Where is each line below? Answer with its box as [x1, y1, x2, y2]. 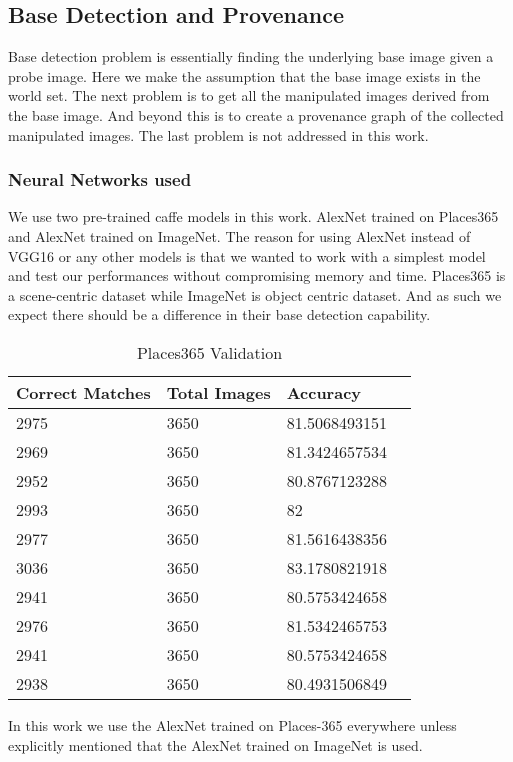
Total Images [166, 380, 271, 404]
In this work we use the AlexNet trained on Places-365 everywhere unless [8, 714, 457, 735]
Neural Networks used [8, 167, 192, 192]
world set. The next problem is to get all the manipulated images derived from [8, 85, 490, 106]
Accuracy [286, 380, 362, 404]
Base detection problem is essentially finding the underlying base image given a [8, 46, 494, 67]
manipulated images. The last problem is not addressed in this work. [8, 124, 429, 145]
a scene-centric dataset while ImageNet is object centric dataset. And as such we [8, 284, 502, 305]
